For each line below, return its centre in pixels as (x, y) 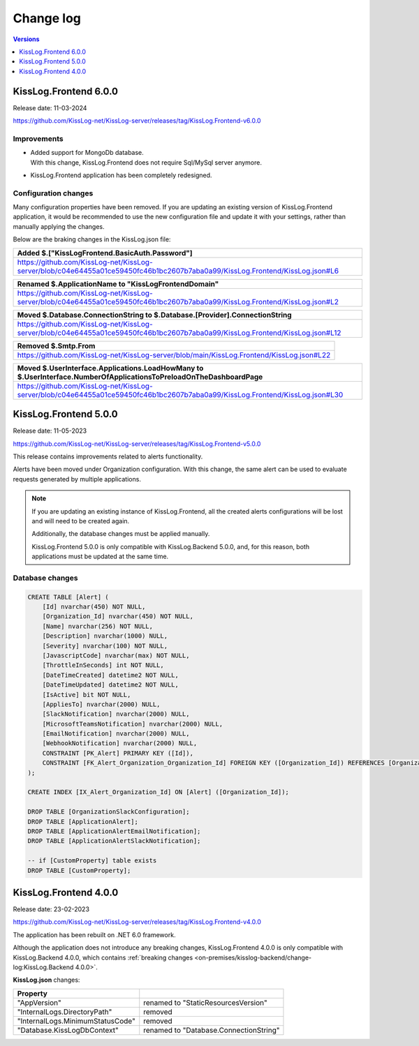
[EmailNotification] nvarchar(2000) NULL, (116, 734)
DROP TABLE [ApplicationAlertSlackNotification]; (114, 841)
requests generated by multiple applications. (77, 479)
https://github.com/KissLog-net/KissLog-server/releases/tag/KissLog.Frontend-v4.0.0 (137, 922)
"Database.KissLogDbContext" (68, 1030)
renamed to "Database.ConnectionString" (212, 1030)
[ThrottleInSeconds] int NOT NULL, (103, 665)
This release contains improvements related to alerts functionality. (108, 456)
